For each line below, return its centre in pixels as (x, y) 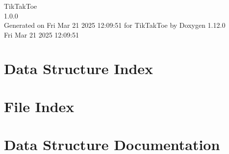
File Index (39, 106)
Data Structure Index (79, 68)
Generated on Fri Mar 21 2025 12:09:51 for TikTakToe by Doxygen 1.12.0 (115, 25)
